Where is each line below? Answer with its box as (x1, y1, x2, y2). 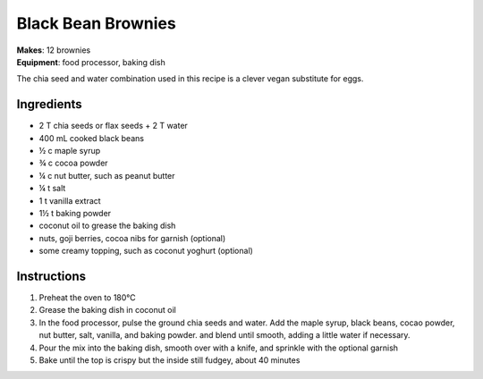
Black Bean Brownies (16, 13, 176, 33)
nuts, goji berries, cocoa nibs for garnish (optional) (38, 232, 226, 243)
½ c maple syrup (38, 146, 101, 156)
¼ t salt (38, 183, 66, 194)
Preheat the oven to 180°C (38, 292, 136, 303)
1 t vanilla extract (38, 195, 102, 206)
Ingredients (16, 97, 82, 112)
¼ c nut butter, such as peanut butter (38, 170, 175, 181)
